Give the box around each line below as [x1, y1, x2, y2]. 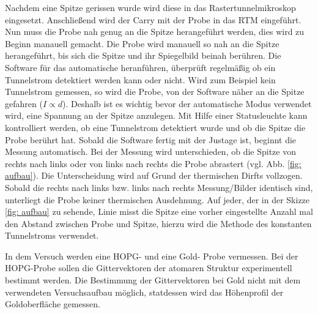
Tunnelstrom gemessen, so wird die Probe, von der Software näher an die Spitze [5, 85, 305, 98]
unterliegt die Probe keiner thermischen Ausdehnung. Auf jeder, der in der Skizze [5, 193, 310, 206]
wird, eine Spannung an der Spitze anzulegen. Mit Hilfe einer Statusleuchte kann [5, 109, 308, 122]
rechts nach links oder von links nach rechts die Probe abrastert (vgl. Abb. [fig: [5, 157, 301, 170]
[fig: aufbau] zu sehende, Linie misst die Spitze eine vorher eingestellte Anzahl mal [5, 205, 313, 218]
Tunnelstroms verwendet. [5, 229, 99, 242]
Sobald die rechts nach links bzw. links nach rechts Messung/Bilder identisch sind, [5, 181, 313, 193]
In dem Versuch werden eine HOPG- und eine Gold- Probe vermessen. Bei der [5, 249, 298, 262]
